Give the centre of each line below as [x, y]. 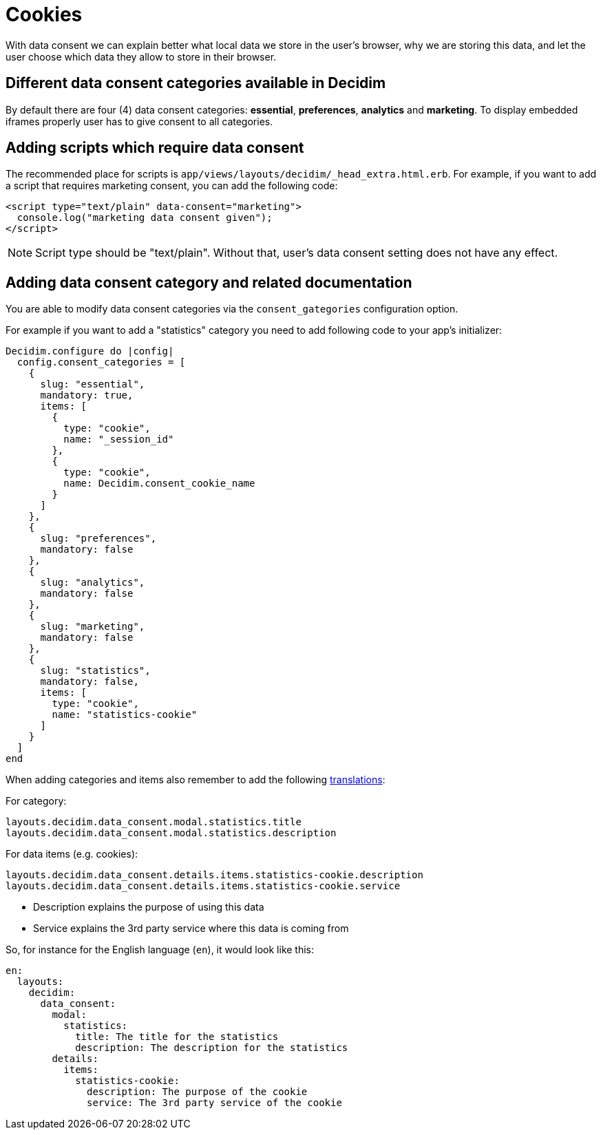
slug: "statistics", [95, 671]
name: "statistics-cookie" [125, 715]
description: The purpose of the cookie [197, 1092]
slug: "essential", [93, 384]
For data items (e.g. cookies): [72, 854]
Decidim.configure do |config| [90, 351]
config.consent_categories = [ [101, 362]
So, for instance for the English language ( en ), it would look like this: [160, 950]
